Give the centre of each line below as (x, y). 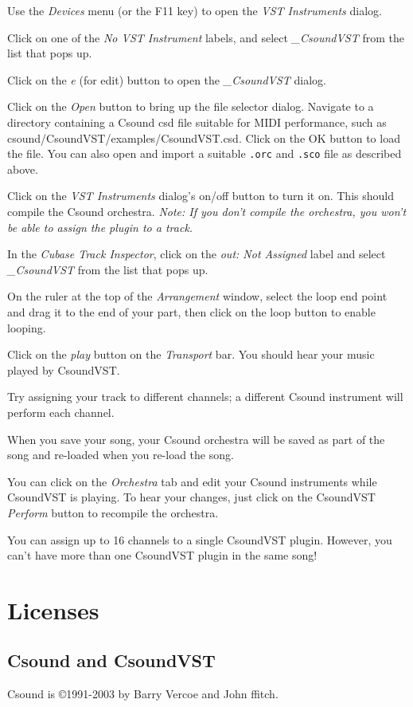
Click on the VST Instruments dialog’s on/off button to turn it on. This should (201, 196)
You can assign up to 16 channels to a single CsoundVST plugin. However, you (200, 539)
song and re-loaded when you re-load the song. (121, 455)
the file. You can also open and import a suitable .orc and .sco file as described (205, 153)
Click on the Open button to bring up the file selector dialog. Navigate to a (191, 106)
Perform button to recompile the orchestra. (113, 512)
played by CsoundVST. (64, 369)
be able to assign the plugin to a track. (100, 227)
